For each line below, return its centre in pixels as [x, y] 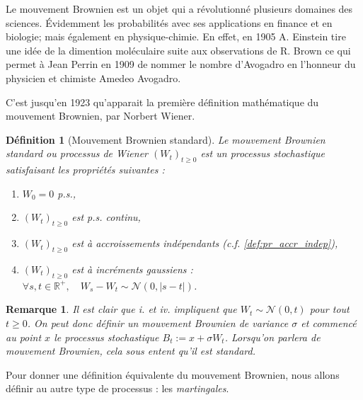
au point [24, 337]
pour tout [329, 309]
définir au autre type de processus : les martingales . [117, 388]
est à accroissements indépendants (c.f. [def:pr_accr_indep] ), [205, 243]
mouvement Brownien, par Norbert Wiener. [100, 116]
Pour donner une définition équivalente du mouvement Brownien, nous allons [173, 374]
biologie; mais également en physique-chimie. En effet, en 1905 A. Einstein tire [176, 36]
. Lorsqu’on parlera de [272, 337]
